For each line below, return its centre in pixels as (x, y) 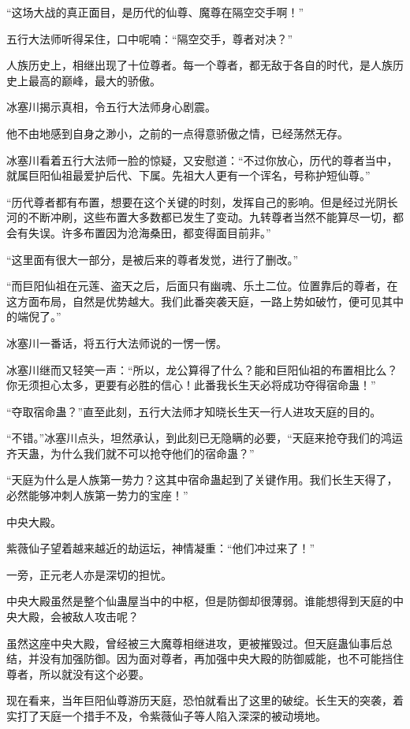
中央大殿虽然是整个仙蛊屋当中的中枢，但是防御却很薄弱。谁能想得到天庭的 (199, 601)
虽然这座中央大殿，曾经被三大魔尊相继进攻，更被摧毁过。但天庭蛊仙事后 (194, 643)
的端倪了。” (34, 316)
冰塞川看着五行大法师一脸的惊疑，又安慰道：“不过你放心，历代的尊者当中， (202, 160)
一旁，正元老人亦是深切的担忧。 (89, 574)
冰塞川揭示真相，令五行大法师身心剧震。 (111, 107)
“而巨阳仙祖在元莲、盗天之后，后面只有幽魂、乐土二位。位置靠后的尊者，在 (202, 286)
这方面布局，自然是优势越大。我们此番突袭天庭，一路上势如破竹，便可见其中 (205, 301)
